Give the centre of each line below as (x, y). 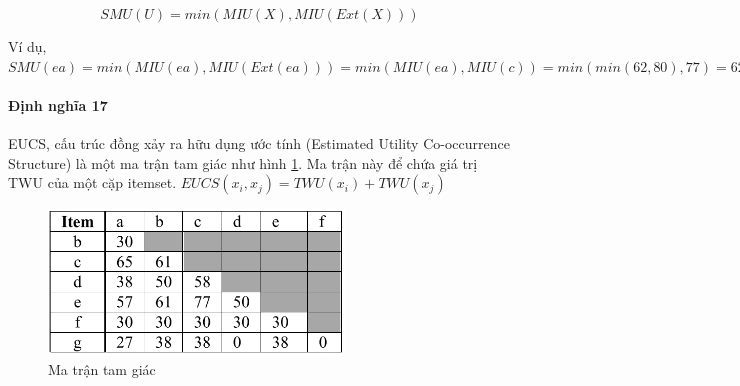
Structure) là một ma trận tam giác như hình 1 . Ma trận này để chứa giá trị (243, 162)
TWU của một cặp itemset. (92, 182)
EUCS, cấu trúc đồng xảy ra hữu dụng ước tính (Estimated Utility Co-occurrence (259, 142)
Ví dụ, (27, 46)
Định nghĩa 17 (58, 104)
